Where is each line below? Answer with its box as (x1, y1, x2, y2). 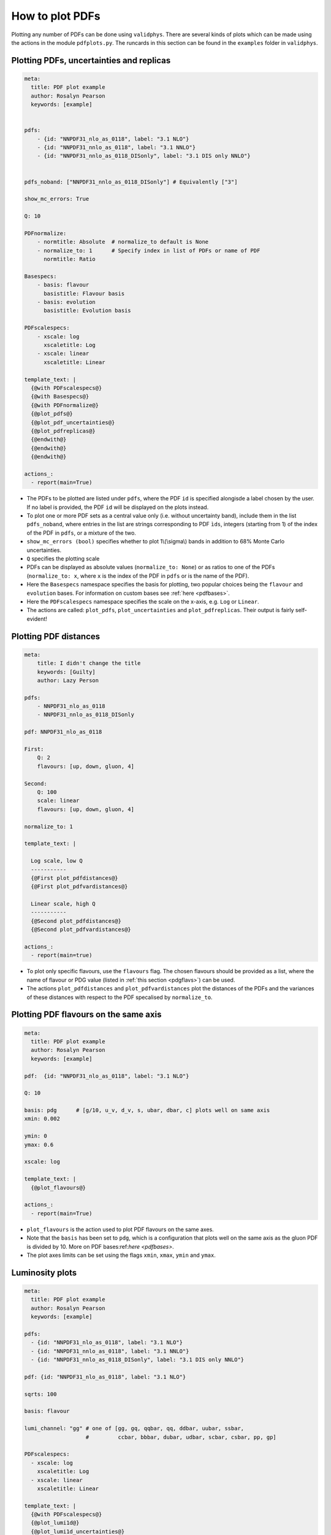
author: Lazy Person (37, 677, 99, 684)
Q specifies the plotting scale (26, 555, 100, 562)
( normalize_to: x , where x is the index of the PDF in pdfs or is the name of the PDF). (26, 572, 249, 580)
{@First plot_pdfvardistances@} (31, 883, 128, 890)
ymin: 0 (24, 1133, 47, 1140)
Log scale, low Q (31, 857, 83, 865)
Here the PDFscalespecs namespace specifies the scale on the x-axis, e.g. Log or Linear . (26, 597, 260, 605)
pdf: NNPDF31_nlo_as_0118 (24, 728, 102, 736)
